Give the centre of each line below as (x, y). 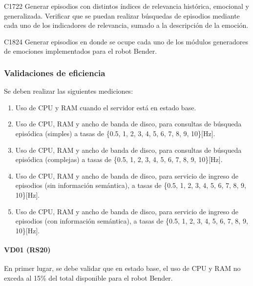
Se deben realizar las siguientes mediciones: (69, 91)
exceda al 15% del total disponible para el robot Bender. (88, 277)
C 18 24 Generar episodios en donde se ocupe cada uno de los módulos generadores (126, 41)
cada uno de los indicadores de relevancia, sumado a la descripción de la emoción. (126, 25)
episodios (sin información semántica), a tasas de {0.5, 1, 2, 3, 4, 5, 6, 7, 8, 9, (131, 185)
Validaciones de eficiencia (55, 72)
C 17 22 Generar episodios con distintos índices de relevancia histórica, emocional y (126, 6)
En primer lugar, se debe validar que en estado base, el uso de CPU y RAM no (122, 268)
